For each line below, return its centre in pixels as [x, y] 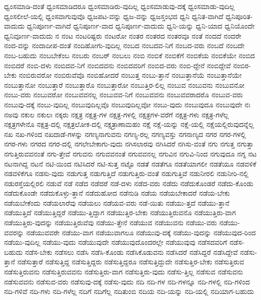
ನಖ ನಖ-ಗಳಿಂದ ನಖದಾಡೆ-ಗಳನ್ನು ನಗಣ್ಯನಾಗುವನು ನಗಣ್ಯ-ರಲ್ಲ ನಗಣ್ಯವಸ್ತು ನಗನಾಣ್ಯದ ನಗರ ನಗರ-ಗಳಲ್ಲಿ [125, 134]
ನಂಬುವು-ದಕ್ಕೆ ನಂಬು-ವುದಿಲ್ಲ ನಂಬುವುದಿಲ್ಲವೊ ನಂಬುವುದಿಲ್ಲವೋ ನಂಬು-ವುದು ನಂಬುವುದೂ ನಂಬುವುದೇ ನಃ [127, 104]
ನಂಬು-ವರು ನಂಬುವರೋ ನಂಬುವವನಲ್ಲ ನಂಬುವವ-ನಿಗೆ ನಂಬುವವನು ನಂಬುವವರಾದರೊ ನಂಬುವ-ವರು [123, 95]
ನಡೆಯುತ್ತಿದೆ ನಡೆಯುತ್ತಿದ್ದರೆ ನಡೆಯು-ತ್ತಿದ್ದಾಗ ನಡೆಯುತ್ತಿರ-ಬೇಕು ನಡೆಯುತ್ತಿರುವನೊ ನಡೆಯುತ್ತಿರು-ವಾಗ [120, 212]
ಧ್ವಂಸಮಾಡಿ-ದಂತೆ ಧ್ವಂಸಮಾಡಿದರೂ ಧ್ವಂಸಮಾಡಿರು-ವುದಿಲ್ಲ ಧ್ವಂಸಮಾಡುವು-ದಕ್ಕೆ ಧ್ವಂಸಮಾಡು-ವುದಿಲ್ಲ [119, 6]
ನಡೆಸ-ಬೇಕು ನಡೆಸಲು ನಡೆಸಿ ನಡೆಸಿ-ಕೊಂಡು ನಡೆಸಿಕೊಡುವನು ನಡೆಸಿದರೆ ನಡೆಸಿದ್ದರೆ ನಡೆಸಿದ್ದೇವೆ [131, 252]
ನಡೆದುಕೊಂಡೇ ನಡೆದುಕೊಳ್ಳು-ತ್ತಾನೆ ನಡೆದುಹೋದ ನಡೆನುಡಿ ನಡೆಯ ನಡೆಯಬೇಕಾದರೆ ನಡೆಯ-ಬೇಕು [117, 193]
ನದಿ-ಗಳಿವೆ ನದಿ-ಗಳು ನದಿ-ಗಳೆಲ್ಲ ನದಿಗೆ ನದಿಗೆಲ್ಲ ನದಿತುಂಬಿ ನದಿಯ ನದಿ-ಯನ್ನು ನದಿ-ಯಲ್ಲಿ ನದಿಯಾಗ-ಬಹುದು [129, 291]
